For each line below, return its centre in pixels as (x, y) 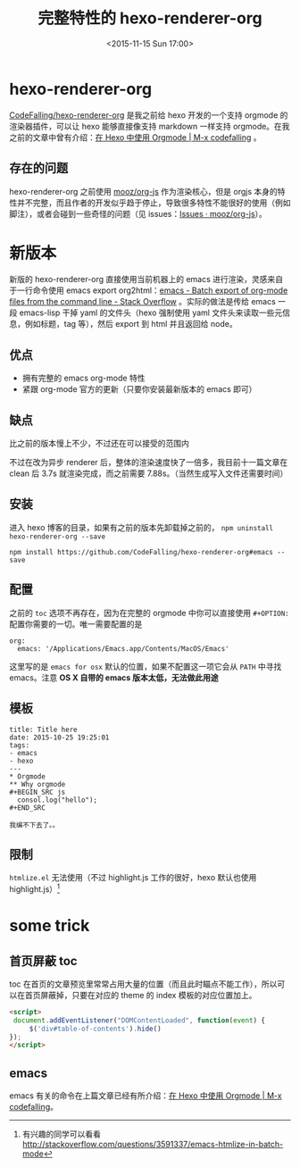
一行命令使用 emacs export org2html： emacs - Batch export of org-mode (152, 290)
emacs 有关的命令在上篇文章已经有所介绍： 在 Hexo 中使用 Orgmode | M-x (146, 1096)
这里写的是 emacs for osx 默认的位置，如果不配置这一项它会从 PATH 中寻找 (146, 666)
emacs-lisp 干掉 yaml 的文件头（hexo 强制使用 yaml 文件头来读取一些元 (151, 313)
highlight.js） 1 (35, 888)
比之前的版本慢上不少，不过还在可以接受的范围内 (99, 444)
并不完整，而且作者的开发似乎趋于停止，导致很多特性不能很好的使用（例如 (154, 203)
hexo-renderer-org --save (57, 537)
